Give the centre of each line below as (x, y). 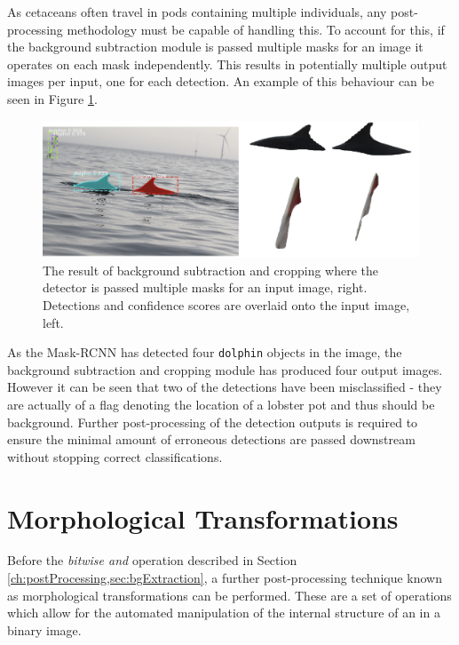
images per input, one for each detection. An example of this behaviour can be (221, 81)
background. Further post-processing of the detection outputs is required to (213, 422)
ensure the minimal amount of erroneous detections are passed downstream (211, 439)
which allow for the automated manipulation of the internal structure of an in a (224, 613)
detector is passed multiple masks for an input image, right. (205, 287)
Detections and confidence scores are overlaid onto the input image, (226, 304)
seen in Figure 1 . (52, 98)
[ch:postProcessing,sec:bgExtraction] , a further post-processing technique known (225, 578)
